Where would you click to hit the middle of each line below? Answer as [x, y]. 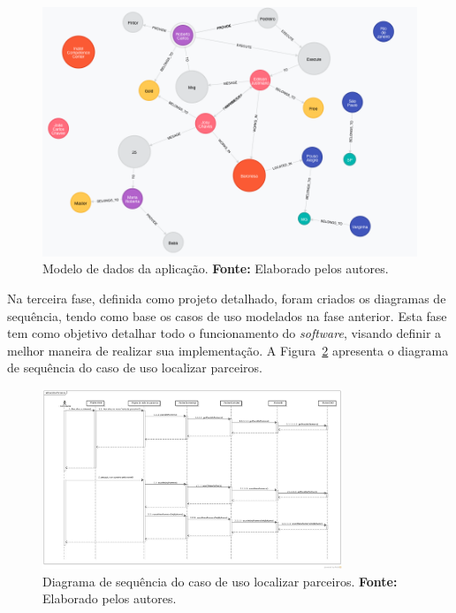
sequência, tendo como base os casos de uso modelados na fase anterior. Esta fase [227, 315]
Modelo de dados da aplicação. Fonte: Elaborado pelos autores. [216, 268]
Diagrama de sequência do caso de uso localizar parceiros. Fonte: [220, 581]
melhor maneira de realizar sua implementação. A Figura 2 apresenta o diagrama [228, 350]
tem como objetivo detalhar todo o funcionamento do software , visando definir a [224, 333]
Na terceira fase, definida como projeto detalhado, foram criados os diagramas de [227, 298]
